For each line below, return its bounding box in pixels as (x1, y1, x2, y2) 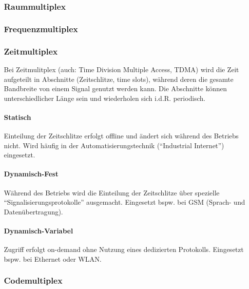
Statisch (4, 112, 31, 122)
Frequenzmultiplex (4, 22, 78, 35)
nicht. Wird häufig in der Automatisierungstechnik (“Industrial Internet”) (4, 140, 224, 150)
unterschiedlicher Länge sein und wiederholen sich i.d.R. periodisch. (4, 93, 206, 103)
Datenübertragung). (4, 206, 63, 216)
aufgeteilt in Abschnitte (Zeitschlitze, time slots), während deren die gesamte (4, 74, 233, 84)
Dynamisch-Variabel (4, 226, 73, 236)
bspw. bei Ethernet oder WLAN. (4, 253, 102, 264)
